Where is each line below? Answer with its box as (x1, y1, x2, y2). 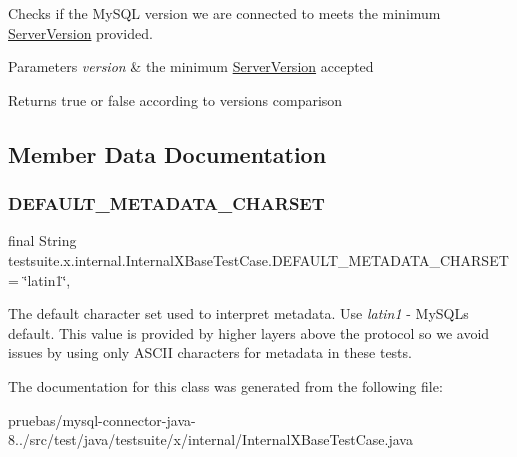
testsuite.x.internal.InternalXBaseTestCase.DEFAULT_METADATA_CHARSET (8, 249, 509, 270)
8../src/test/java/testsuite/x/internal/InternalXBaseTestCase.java (8, 429, 413, 450)
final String (8, 230, 77, 251)
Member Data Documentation (8, 138, 327, 169)
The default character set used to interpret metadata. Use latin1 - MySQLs (8, 303, 469, 324)
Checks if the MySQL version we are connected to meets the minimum (8, 3, 441, 23)
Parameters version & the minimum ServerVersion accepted (8, 56, 374, 77)
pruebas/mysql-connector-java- (8, 409, 196, 430)
